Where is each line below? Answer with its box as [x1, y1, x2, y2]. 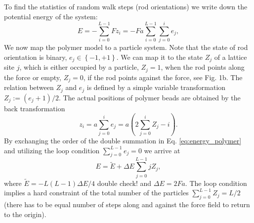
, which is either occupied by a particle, [19, 62, 139, 72]
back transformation [4, 103, 65, 113]
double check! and [97, 178, 152, 188]
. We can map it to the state [116, 51, 203, 62]
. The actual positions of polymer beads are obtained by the [58, 92, 241, 102]
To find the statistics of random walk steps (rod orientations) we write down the [4, 1, 248, 11]
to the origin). [4, 209, 46, 219]
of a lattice [214, 51, 247, 62]
